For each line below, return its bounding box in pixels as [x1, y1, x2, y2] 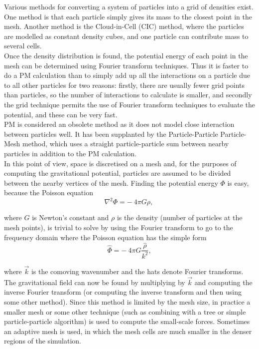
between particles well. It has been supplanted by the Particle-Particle [4, 128, 218, 139]
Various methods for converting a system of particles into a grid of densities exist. [4, 1, 254, 11]
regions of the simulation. [4, 336, 81, 346]
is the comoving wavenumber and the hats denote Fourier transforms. [31, 266, 244, 276]
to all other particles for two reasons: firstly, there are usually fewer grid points [4, 79, 245, 90]
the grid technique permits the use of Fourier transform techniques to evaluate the [4, 99, 255, 109]
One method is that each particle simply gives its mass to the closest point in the [4, 11, 252, 21]
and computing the [194, 277, 253, 287]
